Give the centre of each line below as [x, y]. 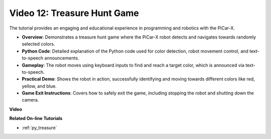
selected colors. [38, 44]
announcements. [62, 58]
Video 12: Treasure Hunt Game [74, 13]
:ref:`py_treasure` [39, 127]
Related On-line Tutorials [36, 118]
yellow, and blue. [39, 86]
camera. [30, 100]
